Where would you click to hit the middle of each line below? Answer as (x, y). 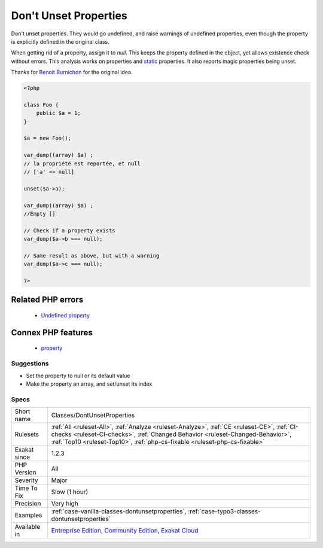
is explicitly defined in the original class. (60, 41)
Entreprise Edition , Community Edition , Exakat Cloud (125, 531)
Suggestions (30, 364)
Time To (26, 488)
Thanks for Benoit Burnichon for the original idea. (72, 72)
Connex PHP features (52, 332)
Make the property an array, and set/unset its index (89, 384)
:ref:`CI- (287, 427)
